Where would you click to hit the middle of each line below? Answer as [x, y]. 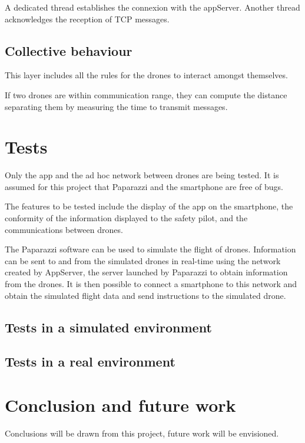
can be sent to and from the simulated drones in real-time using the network [143, 260]
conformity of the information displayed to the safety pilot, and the [126, 218]
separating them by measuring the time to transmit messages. [116, 106]
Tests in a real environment [90, 362]
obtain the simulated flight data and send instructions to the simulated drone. [145, 295]
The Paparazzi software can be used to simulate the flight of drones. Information [150, 249]
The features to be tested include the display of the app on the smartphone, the [149, 206]
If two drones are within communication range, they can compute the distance [146, 94]
